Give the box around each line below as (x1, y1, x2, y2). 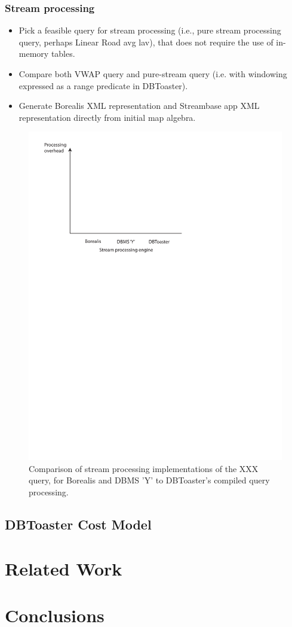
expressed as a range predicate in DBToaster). (19, 79, 188, 92)
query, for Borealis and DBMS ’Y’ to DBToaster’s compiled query (29, 474, 270, 486)
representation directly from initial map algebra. (19, 111, 196, 123)
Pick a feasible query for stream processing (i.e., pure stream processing (19, 24, 281, 36)
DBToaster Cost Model (5, 515, 152, 534)
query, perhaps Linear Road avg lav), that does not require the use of (19, 35, 273, 48)
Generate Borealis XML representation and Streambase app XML (19, 99, 260, 112)
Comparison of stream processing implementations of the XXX (29, 462, 259, 474)
